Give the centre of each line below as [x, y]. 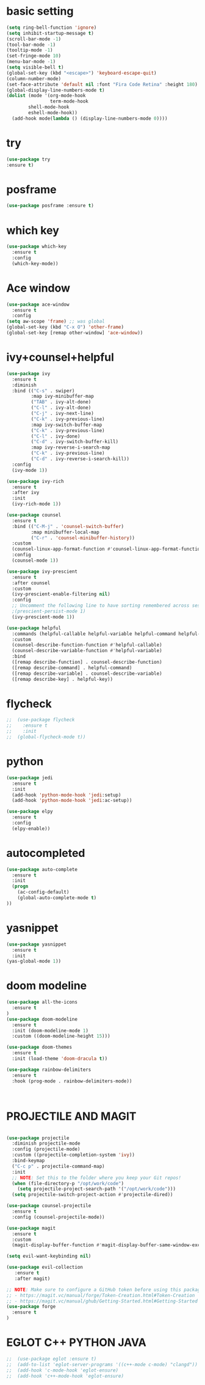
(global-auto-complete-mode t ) [57, 898]
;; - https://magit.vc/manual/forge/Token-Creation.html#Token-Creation [101, 1295]
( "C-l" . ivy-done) [56, 436]
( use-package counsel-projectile [49, 1206]
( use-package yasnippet [37, 944]
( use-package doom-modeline [42, 1019]
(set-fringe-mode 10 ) [34, 56]
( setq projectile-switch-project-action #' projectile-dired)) [92, 1195]
